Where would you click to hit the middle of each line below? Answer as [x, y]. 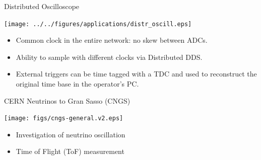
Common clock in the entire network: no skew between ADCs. [112, 40]
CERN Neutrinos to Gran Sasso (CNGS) [67, 100]
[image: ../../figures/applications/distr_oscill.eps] [98, 24]
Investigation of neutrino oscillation [71, 134]
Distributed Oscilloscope [42, 6]
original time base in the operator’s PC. [77, 84]
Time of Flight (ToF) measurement [70, 151]
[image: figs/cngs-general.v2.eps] [64, 118]
